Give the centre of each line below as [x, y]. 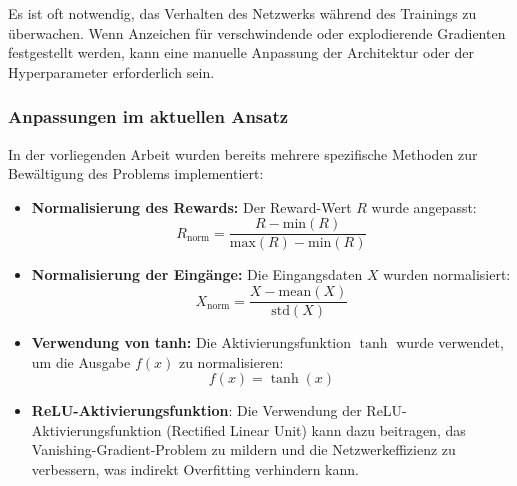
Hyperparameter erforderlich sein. [111, 71]
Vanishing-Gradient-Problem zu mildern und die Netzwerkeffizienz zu [243, 449]
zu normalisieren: [231, 361]
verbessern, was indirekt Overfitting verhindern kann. [195, 469]
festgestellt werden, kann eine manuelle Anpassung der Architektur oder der [241, 52]
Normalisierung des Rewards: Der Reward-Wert [191, 206]
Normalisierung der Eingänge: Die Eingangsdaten [197, 274]
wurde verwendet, [450, 342]
